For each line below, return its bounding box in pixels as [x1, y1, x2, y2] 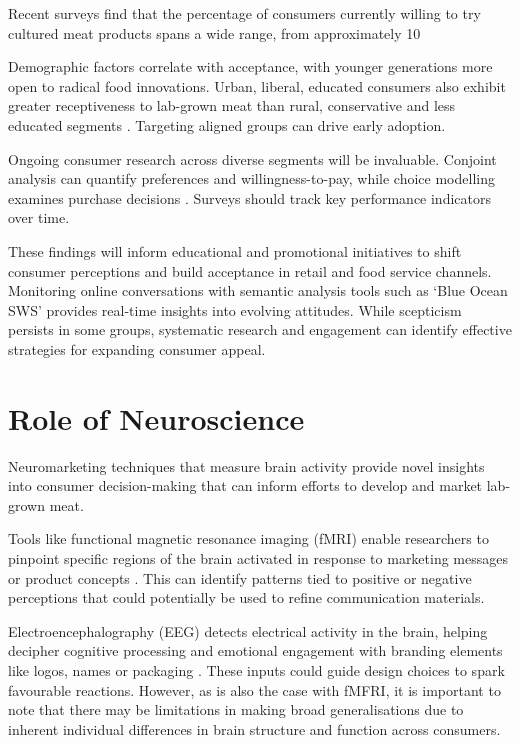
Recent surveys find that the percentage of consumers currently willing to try [8, 3, 481, 23]
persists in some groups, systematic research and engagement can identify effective [8, 319, 512, 340]
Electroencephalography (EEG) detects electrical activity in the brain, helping [8, 620, 488, 641]
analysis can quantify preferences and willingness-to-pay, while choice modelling [8, 168, 495, 189]
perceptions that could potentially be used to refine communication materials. [8, 587, 485, 608]
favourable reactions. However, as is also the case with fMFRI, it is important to [8, 679, 501, 700]
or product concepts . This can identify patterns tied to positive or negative [8, 567, 472, 588]
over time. [8, 207, 70, 228]
